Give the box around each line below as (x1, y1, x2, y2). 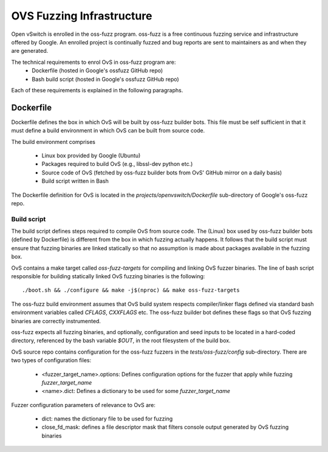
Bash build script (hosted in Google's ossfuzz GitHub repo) (32, 75, 179, 83)
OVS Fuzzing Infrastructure (11, 9, 152, 22)
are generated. (11, 47, 49, 55)
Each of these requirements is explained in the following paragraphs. (11, 86, 183, 94)
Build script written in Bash (41, 177, 109, 185)
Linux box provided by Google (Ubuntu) (41, 152, 141, 159)
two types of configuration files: (11, 357, 91, 364)
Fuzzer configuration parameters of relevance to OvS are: (11, 401, 156, 408)
